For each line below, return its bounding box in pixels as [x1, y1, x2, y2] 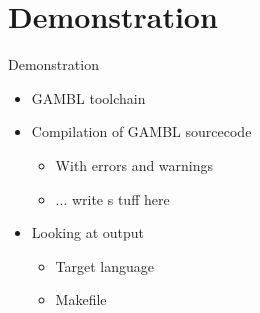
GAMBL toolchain [31, 87, 146, 108]
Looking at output [31, 222, 145, 243]
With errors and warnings [55, 154, 214, 175]
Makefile [55, 289, 107, 310]
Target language [55, 255, 155, 276]
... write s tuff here [55, 188, 170, 209]
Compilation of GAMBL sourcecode [31, 121, 252, 142]
